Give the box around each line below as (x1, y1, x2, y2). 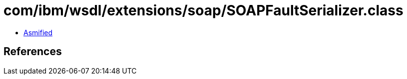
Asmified (23, 28, 53, 37)
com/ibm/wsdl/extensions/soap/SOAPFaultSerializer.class (3, 2, 404, 19)
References (3, 45, 62, 58)
